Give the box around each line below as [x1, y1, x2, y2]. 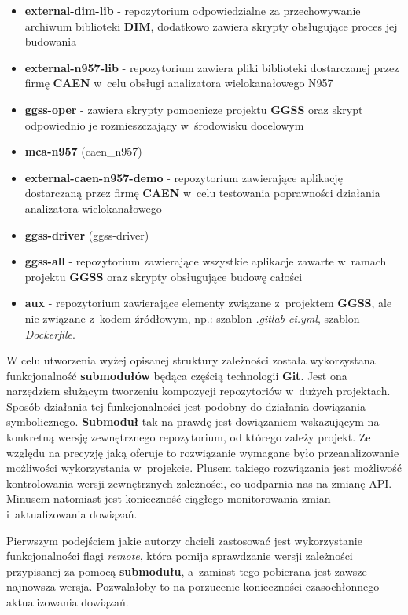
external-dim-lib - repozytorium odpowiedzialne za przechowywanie [24, 2, 361, 18]
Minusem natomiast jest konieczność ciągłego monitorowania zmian [6, 490, 331, 507]
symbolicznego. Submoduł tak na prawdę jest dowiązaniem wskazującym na [6, 413, 380, 430]
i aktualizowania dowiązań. [6, 506, 138, 522]
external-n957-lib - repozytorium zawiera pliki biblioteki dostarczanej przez [24, 59, 399, 75]
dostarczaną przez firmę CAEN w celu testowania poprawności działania [24, 185, 380, 201]
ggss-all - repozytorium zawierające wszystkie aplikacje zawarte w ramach [24, 253, 387, 269]
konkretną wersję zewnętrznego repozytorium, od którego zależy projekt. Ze [6, 429, 371, 445]
